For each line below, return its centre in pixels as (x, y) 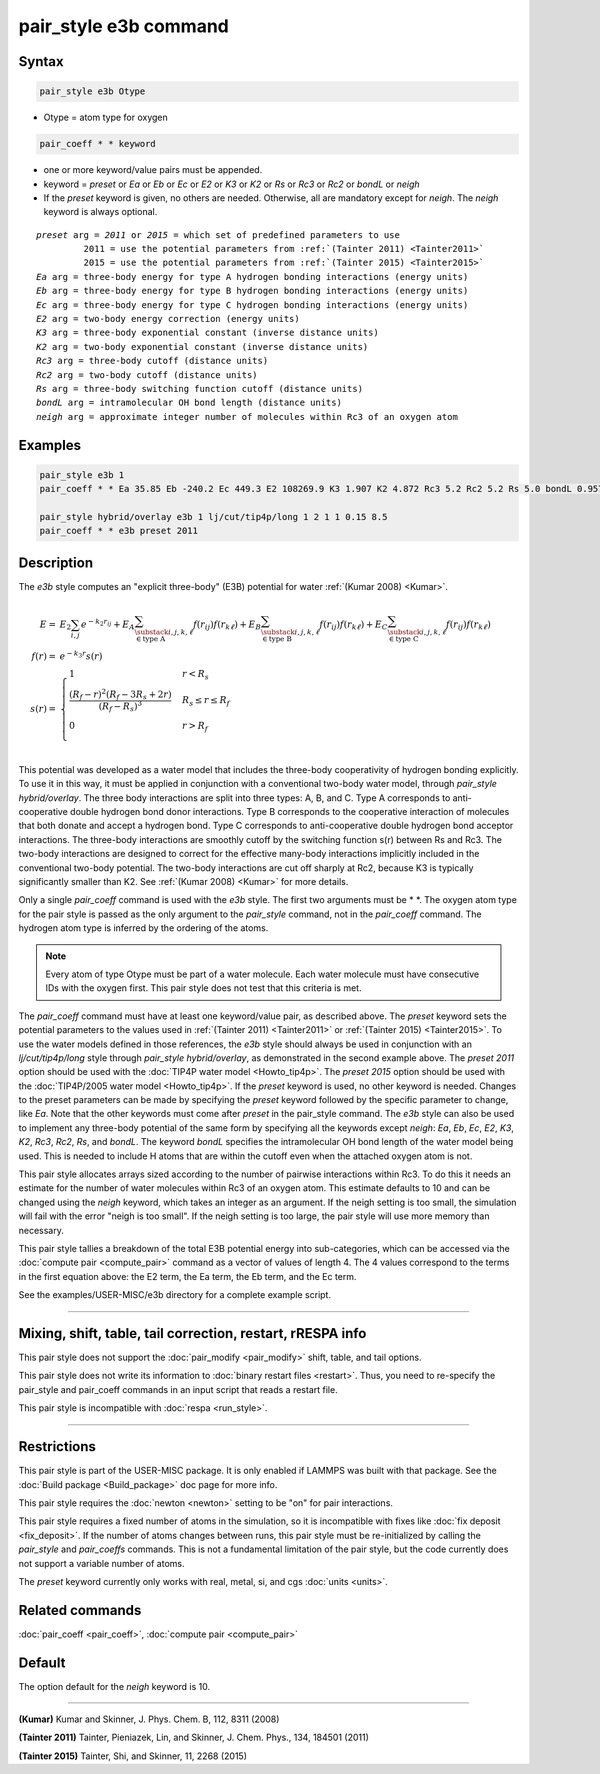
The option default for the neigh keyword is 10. (114, 1686)
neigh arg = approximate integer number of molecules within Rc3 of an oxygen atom (247, 416)
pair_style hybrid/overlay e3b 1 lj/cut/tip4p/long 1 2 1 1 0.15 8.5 (213, 516)
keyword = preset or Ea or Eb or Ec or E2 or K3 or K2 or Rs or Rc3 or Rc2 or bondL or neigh (231, 184)
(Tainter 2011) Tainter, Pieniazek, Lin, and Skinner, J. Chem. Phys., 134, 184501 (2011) (194, 1737)
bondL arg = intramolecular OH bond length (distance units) (189, 403)
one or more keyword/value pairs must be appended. (153, 170)
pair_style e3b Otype (92, 91)
